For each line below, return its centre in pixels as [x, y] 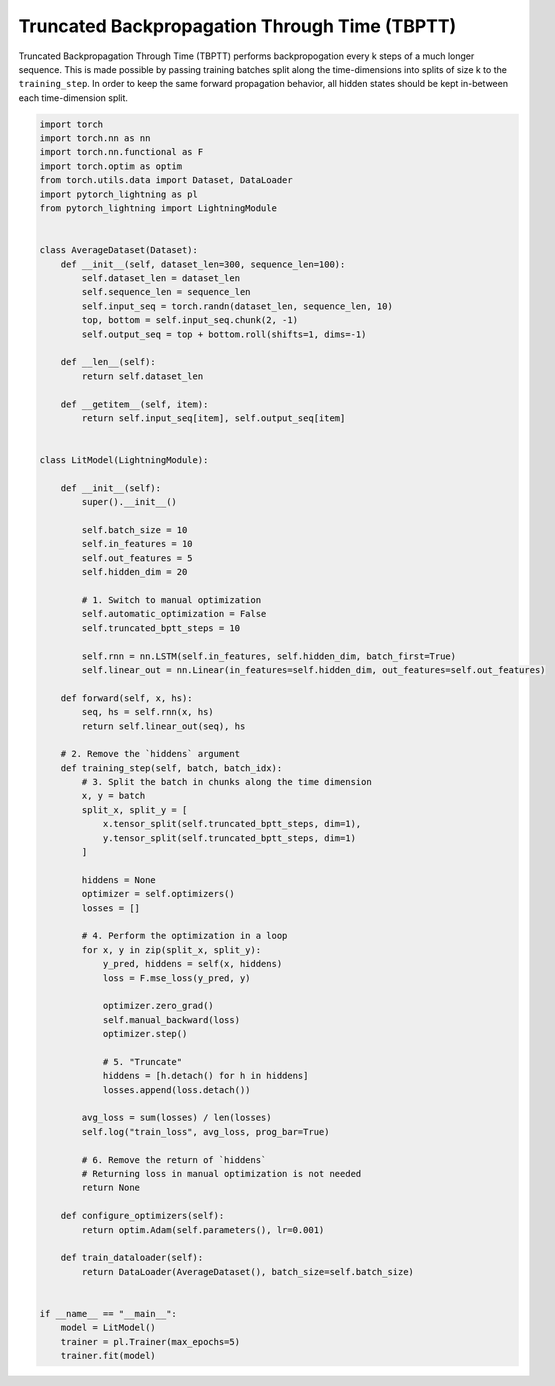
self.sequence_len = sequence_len [166, 292]
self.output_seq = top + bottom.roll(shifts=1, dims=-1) [224, 334]
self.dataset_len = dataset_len [160, 278]
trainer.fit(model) [108, 1356]
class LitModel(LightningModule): [124, 460]
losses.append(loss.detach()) [176, 1089]
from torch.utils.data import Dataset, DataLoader [166, 180]
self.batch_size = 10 [134, 530]
